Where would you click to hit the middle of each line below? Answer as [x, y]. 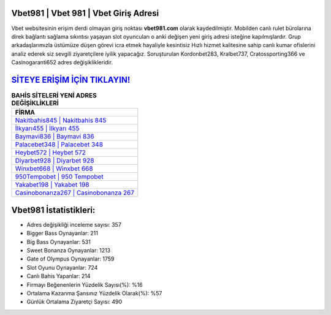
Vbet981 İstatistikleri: [53, 210]
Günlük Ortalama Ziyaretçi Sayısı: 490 [74, 302]
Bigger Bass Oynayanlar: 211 [62, 233]
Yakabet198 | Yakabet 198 [52, 185]
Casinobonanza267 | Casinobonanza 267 [75, 193]
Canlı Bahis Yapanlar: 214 [59, 276]
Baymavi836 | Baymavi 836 [55, 137]
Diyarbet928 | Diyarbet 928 [55, 161]
